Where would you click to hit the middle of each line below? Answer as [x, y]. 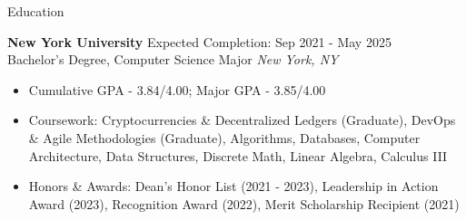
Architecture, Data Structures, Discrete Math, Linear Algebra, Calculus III [238, 155]
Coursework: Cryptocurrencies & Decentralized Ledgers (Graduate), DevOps [242, 120]
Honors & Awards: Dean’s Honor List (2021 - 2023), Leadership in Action [233, 186]
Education [36, 11]
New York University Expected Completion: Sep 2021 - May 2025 [199, 41]
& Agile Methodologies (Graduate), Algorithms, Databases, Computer [224, 137]
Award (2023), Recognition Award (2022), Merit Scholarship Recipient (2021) [244, 203]
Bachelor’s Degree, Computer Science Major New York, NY [173, 59]
